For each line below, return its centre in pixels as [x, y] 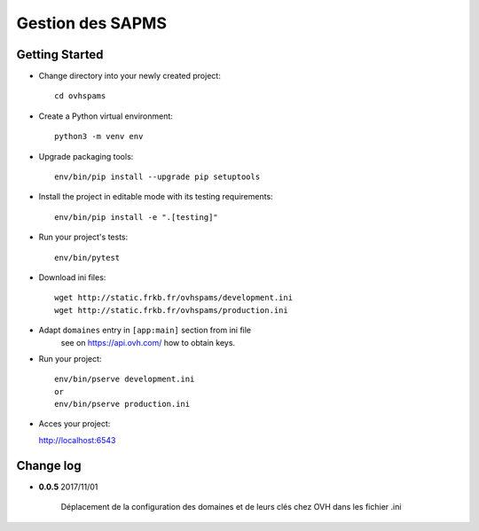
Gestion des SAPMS [92, 23]
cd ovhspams [80, 96]
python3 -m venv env [99, 137]
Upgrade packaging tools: [86, 156]
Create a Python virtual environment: [106, 116]
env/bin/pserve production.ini [122, 404]
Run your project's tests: [83, 237]
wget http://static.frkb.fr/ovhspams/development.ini [173, 298]
